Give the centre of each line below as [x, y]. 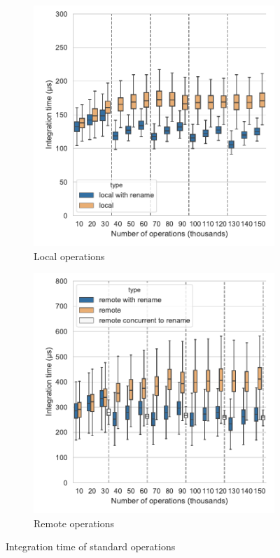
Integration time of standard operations [91, 546]
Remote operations [74, 523]
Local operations [69, 256]
